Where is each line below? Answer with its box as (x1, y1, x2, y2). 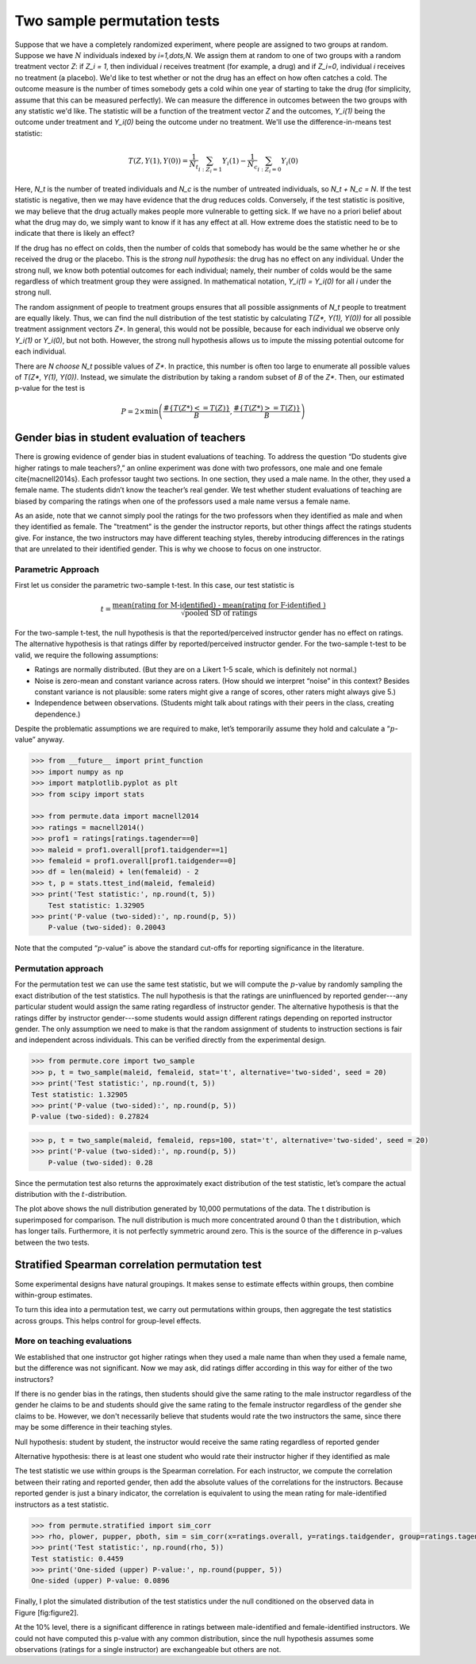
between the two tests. (14, 1237, 90, 1247)
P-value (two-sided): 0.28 (48, 1158, 154, 1167)
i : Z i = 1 (198, 165, 222, 174)
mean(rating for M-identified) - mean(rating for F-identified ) (112, 600, 326, 609)
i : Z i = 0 (257, 165, 282, 174)
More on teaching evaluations (14, 1335, 132, 1346)
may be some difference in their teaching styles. (14, 1423, 173, 1432)
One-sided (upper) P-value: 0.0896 (31, 1577, 170, 1585)
